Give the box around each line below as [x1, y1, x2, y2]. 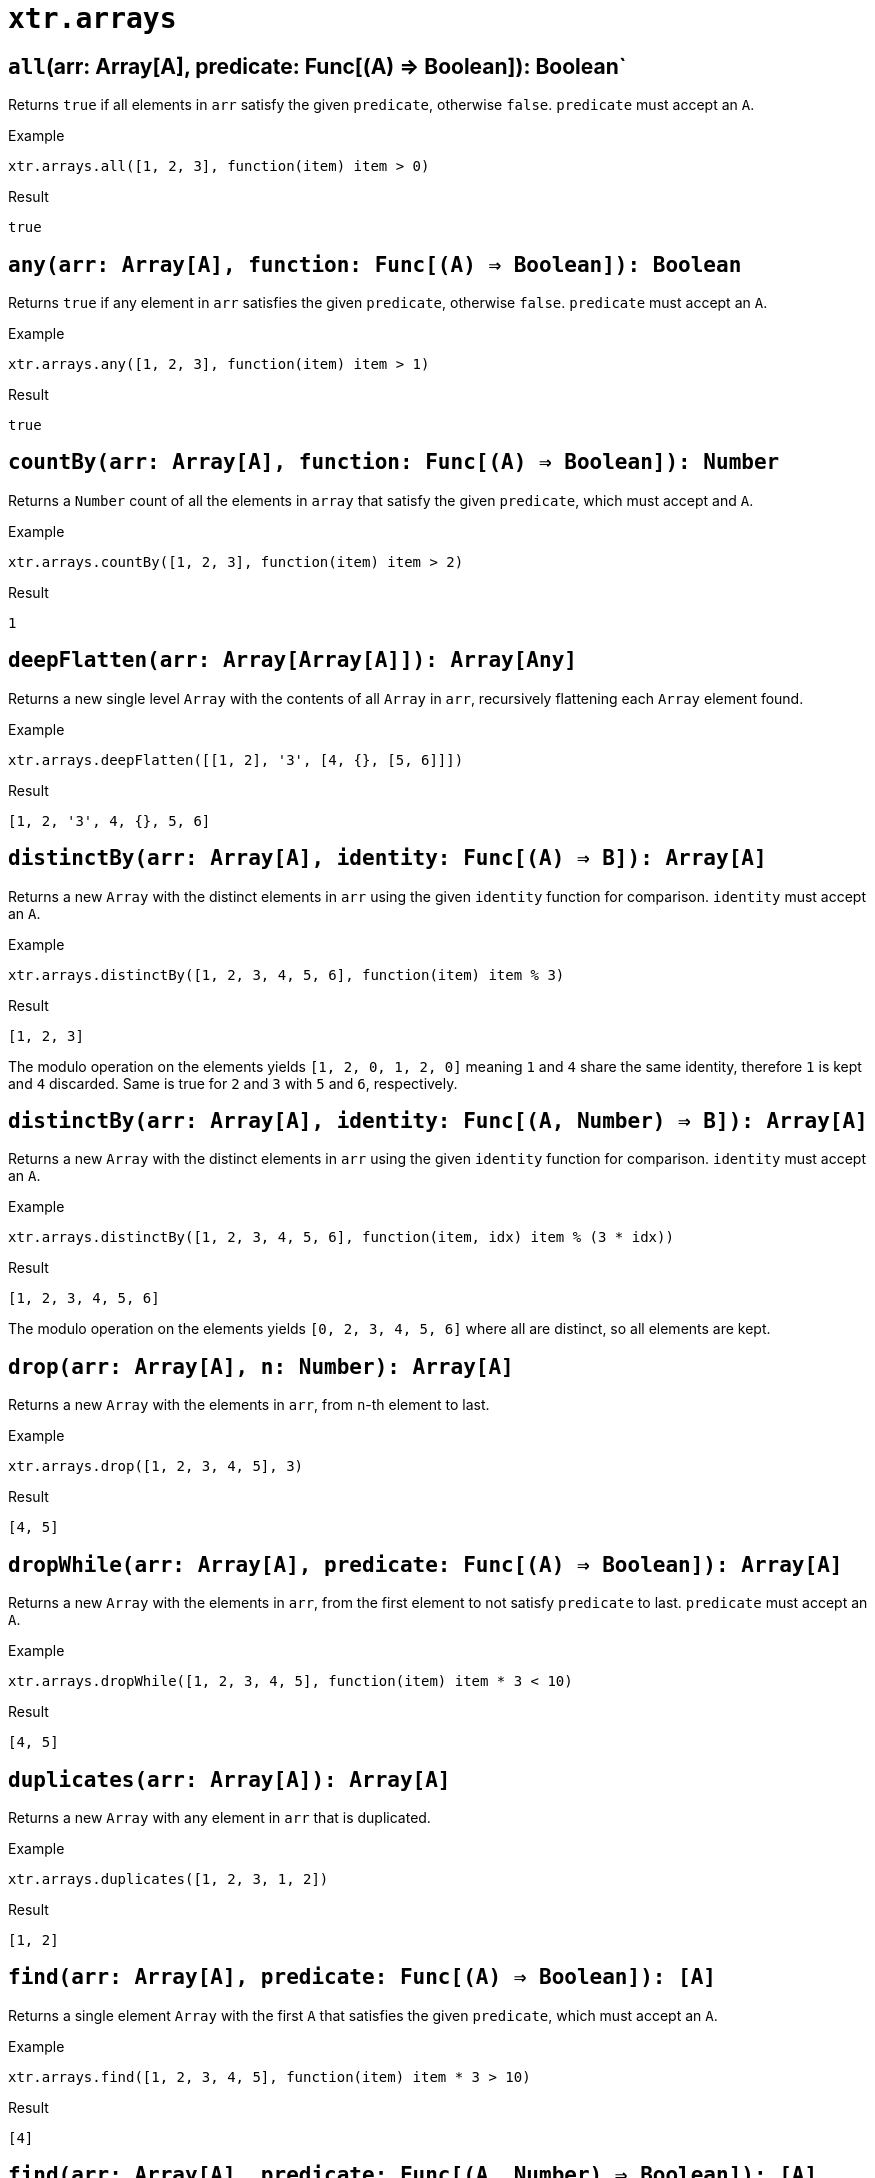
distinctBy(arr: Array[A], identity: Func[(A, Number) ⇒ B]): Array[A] [8, 1108, 868, 1133]
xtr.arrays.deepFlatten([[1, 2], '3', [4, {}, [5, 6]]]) [8, 751, 464, 768]
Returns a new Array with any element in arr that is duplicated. [8, 1808, 431, 1826]
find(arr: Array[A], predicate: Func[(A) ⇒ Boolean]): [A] [8, 1965, 717, 1990]
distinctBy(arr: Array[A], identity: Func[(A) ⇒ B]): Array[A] [8, 846, 767, 871]
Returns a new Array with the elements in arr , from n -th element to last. [8, 1396, 490, 1414]
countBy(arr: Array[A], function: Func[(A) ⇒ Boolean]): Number [8, 450, 780, 475]
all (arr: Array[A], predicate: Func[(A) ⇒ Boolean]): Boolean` [8, 53, 627, 79]
